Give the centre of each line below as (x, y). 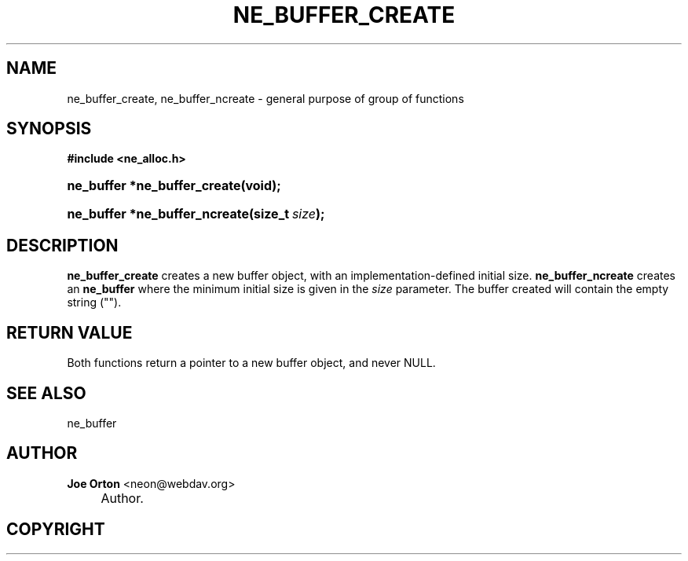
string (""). (94, 302)
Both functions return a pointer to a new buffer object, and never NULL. (251, 363)
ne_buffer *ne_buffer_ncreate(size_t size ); (196, 214)
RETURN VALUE (70, 332)
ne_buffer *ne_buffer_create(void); (174, 186)
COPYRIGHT (56, 530)
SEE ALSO (46, 393)
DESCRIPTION (62, 245)
